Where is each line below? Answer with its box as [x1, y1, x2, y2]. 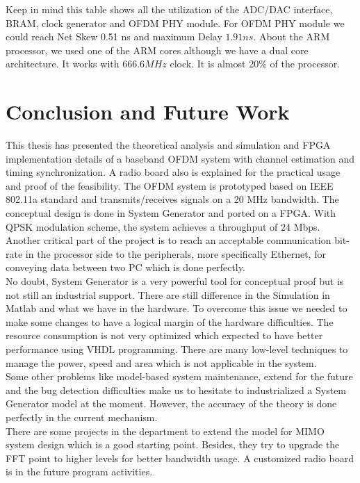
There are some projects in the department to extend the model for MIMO [6, 423, 325, 438]
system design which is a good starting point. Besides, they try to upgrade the [6, 437, 340, 452]
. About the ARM [253, 29, 330, 44]
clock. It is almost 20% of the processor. [170, 56, 341, 71]
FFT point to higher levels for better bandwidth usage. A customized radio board [6, 450, 354, 465]
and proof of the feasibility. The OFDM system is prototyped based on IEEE [6, 178, 334, 193]
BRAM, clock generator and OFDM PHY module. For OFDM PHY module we [6, 15, 345, 30]
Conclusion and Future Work [6, 97, 290, 126]
